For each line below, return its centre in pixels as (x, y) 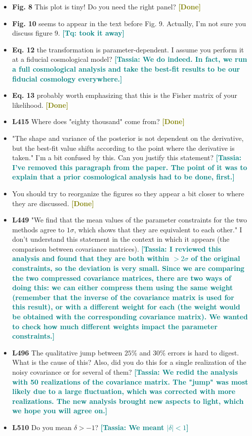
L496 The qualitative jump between (67, 352)
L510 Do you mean (42, 427)
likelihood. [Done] (40, 105)
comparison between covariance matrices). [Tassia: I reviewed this (117, 248)
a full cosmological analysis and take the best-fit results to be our (126, 68)
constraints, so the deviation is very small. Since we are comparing (128, 268)
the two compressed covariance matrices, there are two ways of (122, 278)
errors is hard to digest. (203, 352)
